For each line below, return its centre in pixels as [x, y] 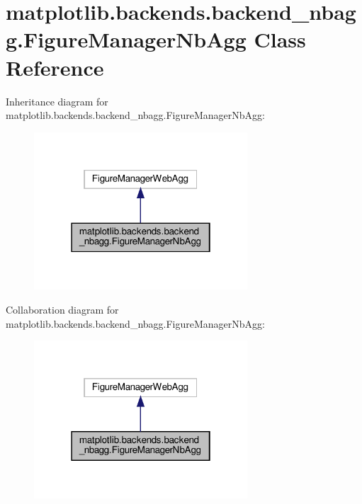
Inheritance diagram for [57, 101]
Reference [55, 67]
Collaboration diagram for [62, 309]
